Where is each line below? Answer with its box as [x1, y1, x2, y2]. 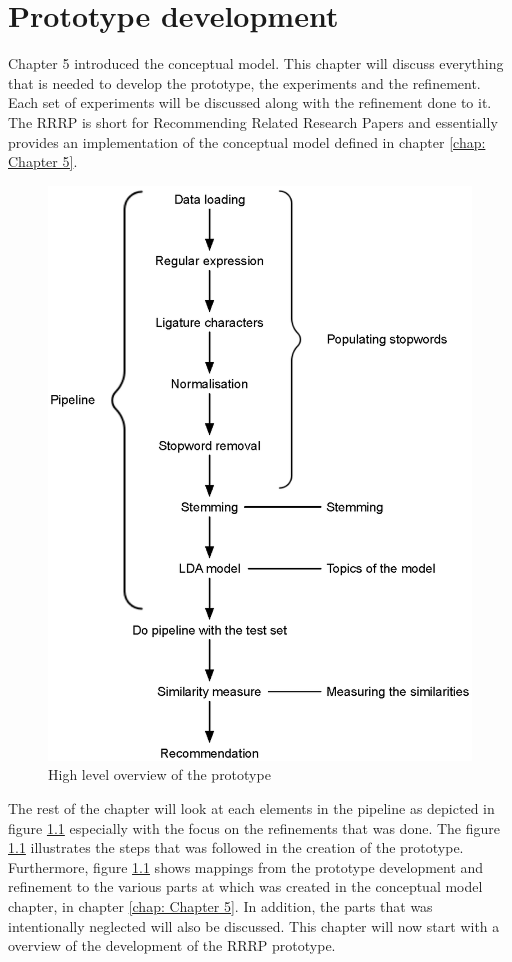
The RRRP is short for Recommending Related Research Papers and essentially [8, 111, 498, 132]
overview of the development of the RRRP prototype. [8, 935, 336, 956]
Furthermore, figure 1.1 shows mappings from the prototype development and [8, 856, 484, 877]
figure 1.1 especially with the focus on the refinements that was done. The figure [8, 817, 500, 838]
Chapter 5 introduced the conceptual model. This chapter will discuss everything [8, 53, 504, 74]
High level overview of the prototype [48, 764, 271, 785]
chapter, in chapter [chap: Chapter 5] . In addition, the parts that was [8, 895, 433, 916]
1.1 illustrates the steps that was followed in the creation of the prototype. [8, 837, 464, 858]
